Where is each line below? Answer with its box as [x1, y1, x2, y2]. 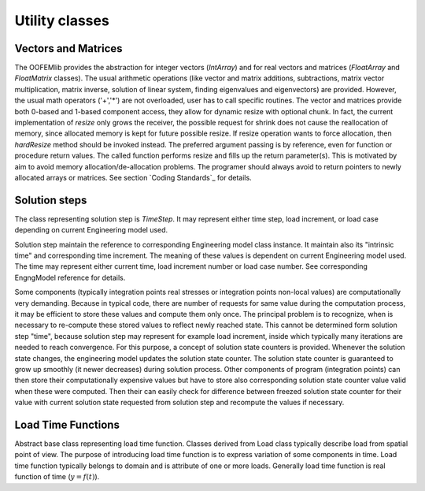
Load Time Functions [14, 418, 120, 431]
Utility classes [14, 12, 109, 29]
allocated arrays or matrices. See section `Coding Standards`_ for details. [14, 173, 252, 182]
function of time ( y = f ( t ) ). [14, 472, 100, 482]
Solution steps [14, 193, 87, 206]
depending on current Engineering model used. [14, 225, 168, 235]
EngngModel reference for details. [14, 273, 126, 282]
